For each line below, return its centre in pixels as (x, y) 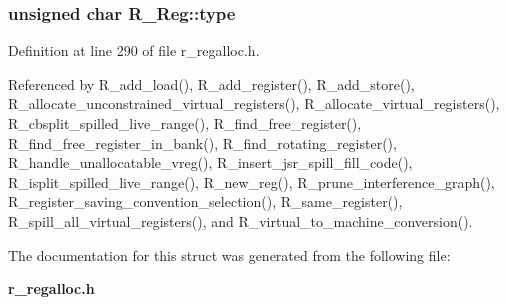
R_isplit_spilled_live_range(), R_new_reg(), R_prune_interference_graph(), (251, 181)
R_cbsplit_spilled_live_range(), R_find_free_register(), (185, 123)
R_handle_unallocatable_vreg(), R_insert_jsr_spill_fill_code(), (210, 162)
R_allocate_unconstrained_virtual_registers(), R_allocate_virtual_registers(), (254, 103)
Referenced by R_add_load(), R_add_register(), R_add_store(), (211, 83)
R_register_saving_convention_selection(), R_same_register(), (205, 201)
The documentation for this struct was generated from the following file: (229, 254)
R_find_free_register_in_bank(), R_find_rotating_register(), (202, 142)
